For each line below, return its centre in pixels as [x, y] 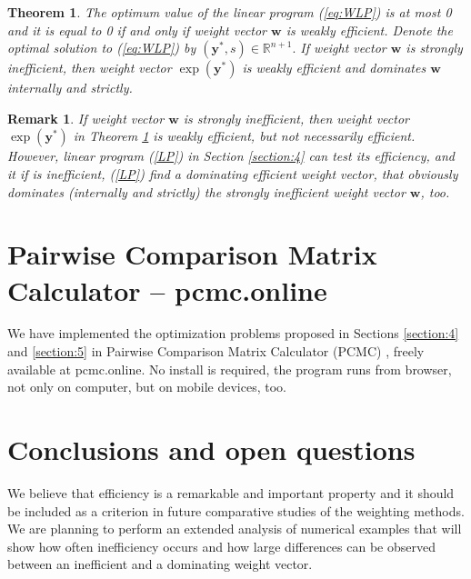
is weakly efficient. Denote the [369, 30]
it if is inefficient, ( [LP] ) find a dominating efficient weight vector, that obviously [233, 173]
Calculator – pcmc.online [167, 289]
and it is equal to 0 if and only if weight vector [137, 30]
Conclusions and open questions [211, 449]
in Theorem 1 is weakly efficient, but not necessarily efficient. [244, 136]
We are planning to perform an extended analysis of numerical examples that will [235, 529]
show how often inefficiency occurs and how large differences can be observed [221, 546]
